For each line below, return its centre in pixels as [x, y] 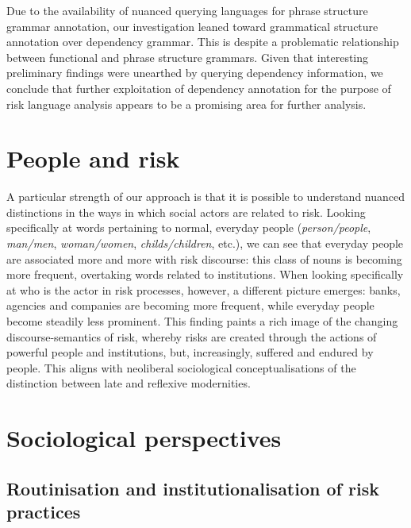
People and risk [93, 158]
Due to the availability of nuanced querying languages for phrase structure [187, 10]
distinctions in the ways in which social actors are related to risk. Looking [186, 212]
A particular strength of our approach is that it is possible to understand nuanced [206, 197]
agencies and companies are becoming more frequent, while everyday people [190, 305]
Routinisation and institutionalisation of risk [193, 488]
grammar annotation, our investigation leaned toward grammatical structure [192, 26]
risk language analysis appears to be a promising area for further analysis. [186, 104]
